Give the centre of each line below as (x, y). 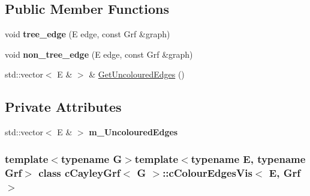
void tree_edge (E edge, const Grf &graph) (88, 34)
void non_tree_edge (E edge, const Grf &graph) (99, 54)
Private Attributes (63, 107)
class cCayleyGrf (79, 172)
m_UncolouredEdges (133, 132)
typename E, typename (248, 158)
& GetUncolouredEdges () (137, 74)
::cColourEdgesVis (207, 172)
